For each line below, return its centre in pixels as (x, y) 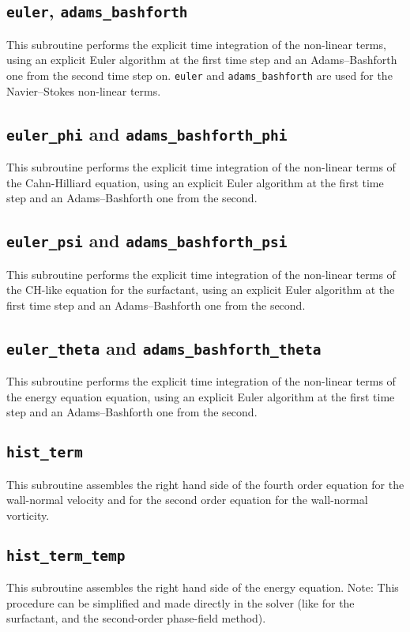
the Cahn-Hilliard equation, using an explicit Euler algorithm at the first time (195, 182)
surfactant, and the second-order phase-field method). (136, 618)
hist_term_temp (66, 555)
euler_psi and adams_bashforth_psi (147, 241)
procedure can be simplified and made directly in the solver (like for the (181, 602)
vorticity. (28, 515)
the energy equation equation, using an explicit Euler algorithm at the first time (201, 396)
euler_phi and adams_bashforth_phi (147, 133)
